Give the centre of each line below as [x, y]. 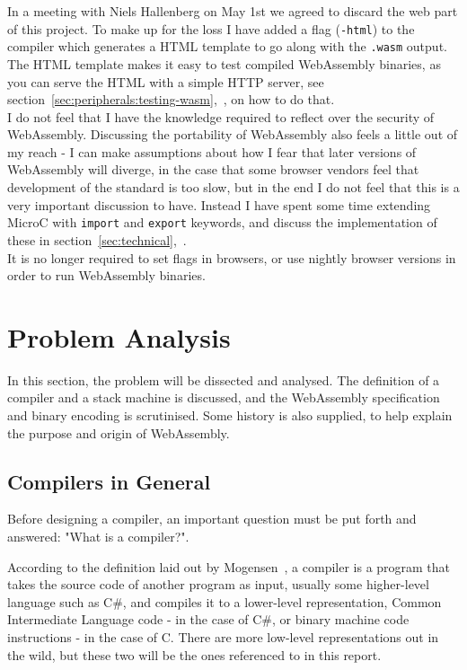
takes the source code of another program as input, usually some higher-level [218, 584]
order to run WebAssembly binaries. [106, 275]
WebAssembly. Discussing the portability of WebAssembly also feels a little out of [233, 134]
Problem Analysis [119, 336]
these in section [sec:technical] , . [97, 239]
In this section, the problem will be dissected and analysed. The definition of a [224, 379]
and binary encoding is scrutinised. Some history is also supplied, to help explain [230, 415]
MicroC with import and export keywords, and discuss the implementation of [222, 222]
